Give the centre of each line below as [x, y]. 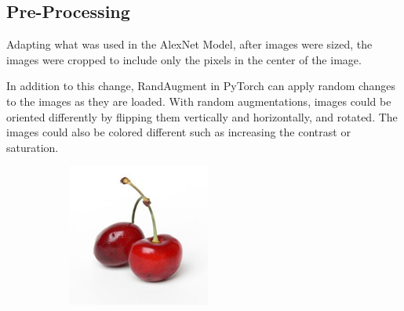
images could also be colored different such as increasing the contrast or [178, 132]
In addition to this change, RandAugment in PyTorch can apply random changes [201, 86]
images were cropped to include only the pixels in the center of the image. [184, 59]
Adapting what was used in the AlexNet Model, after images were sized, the [189, 44]
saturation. [33, 147]
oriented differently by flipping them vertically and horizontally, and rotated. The [202, 116]
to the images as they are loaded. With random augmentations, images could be [199, 101]
